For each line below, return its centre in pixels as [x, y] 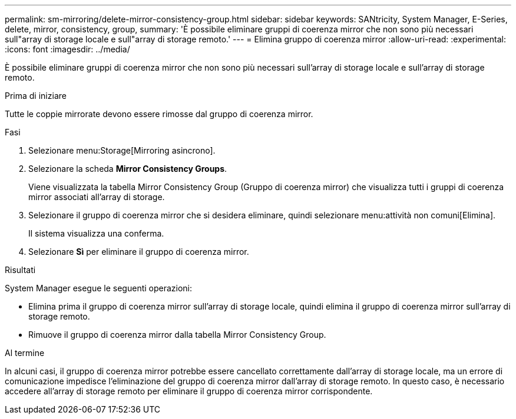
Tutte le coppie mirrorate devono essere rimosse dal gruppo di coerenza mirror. [159, 114]
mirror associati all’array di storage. [97, 197]
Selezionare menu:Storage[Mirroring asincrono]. [122, 150]
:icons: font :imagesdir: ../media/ [67, 49]
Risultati [20, 270]
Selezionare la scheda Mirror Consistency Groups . [128, 169]
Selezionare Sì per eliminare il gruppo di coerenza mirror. [139, 252]
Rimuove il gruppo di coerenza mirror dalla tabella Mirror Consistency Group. [177, 335]
